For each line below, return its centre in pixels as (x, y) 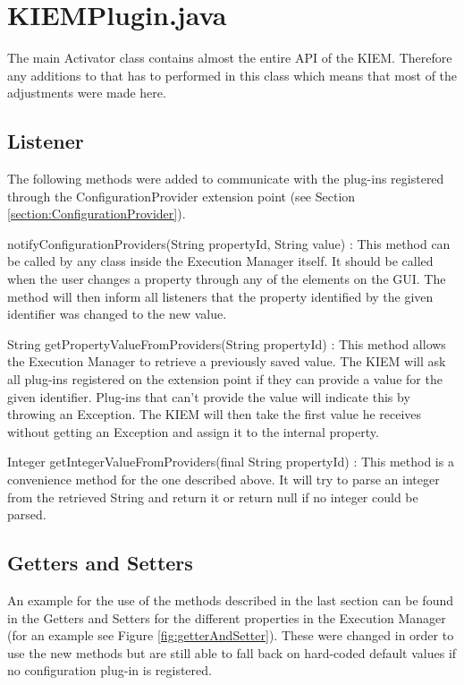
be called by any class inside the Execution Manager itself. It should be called (220, 261)
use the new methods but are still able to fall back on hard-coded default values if (232, 652)
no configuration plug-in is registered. (110, 670)
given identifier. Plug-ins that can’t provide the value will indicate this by (209, 396)
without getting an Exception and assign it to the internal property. (193, 431)
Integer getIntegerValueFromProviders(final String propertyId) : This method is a (231, 462)
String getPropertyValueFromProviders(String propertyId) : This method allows (227, 343)
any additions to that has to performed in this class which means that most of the (232, 75)
